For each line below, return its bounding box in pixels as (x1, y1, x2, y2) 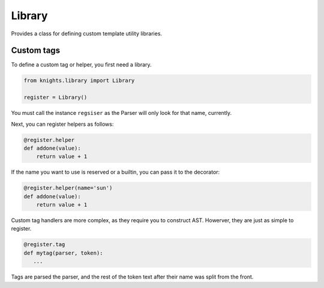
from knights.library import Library (23, 77, 135, 84)
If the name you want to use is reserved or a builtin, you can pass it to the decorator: (11, 168, 220, 176)
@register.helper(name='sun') (23, 184, 113, 192)
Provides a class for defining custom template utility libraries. (11, 30, 162, 37)
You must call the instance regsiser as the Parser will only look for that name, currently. (11, 110, 232, 117)
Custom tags (11, 46, 60, 56)
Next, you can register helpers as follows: (11, 120, 114, 128)
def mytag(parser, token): (23, 249, 103, 256)
